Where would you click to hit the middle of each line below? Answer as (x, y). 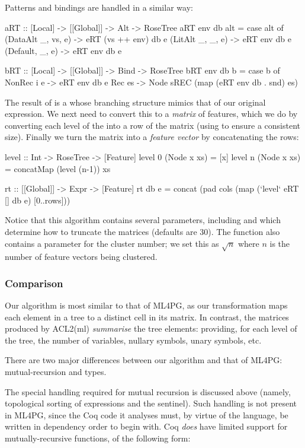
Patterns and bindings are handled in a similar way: (99, 7)
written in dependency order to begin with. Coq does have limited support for (146, 426)
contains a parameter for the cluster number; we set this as (112, 243)
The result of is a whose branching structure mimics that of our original (135, 102)
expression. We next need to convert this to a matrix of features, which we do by (151, 114)
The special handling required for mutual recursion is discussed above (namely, (148, 391)
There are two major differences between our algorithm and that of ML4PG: (144, 360)
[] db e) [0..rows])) (38, 200)
